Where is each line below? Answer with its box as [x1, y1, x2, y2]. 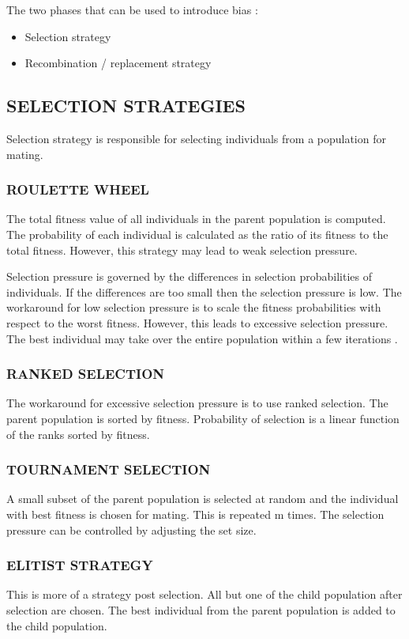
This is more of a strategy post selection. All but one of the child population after [6, 586, 403, 603]
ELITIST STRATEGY [6, 555, 153, 575]
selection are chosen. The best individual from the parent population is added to [6, 601, 396, 618]
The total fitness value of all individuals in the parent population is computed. [6, 210, 386, 227]
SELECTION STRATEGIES [6, 93, 246, 118]
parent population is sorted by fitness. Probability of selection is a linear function [6, 410, 400, 426]
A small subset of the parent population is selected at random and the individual [6, 490, 399, 507]
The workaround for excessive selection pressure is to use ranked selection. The [6, 395, 388, 411]
